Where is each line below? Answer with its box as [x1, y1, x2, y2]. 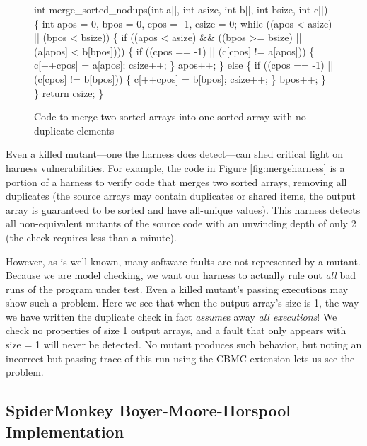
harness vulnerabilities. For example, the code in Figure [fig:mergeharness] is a [6, 160, 345, 175]
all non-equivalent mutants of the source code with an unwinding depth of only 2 [6, 216, 356, 231]
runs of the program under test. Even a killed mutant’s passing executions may [6, 281, 349, 296]
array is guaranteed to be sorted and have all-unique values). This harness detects [6, 202, 361, 217]
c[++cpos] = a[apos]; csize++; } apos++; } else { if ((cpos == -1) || [34, 57, 334, 72]
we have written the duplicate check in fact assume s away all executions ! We [6, 309, 337, 324]
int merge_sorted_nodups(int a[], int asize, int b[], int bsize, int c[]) [34, 2, 328, 16]
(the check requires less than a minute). [6, 229, 177, 244]
